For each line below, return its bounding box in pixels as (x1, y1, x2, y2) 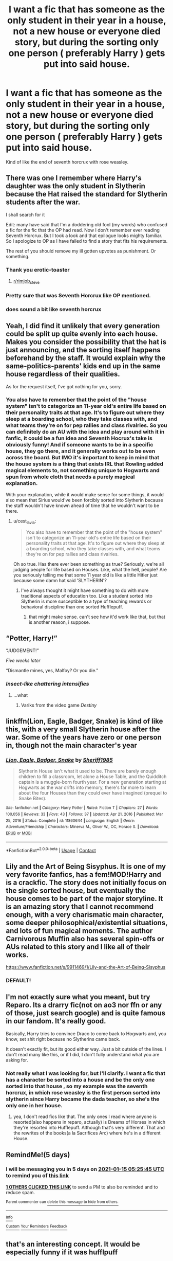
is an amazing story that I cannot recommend (6, 902, 153, 911)
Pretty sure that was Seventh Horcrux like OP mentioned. (6, 292, 151, 299)
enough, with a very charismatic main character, (6, 910, 164, 919)
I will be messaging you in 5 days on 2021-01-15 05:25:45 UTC (6, 1166, 165, 1173)
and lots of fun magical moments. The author (6, 926, 153, 935)
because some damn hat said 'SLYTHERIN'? (13, 577, 107, 583)
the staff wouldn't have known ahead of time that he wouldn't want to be (6, 502, 160, 509)
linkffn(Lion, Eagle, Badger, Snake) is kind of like (6, 717, 163, 726)
